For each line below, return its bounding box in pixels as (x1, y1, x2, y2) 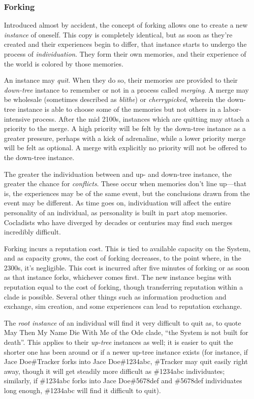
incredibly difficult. (4, 227, 61, 237)
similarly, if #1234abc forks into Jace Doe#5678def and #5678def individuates (4, 375, 242, 386)
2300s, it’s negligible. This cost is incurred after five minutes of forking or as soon (4, 262, 250, 272)
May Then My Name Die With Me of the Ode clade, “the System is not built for (4, 327, 249, 337)
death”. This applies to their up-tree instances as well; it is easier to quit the (4, 337, 233, 347)
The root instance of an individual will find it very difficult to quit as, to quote (4, 317, 241, 328)
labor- (223, 103, 241, 114)
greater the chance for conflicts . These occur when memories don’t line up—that (4, 178, 247, 189)
